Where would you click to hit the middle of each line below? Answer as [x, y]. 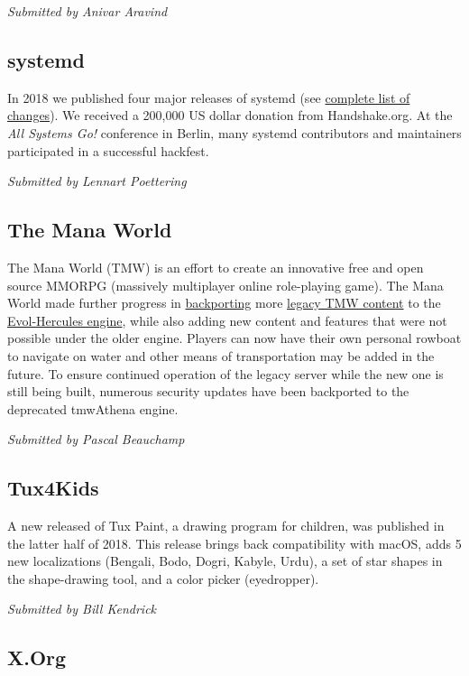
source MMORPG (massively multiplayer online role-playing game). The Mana [225, 285]
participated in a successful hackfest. [108, 150]
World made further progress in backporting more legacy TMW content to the [224, 303]
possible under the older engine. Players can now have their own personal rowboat [234, 338]
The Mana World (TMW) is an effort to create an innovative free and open [216, 267]
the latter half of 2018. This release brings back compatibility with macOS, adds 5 [234, 543]
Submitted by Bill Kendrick [82, 609]
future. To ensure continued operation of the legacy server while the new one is [225, 373]
